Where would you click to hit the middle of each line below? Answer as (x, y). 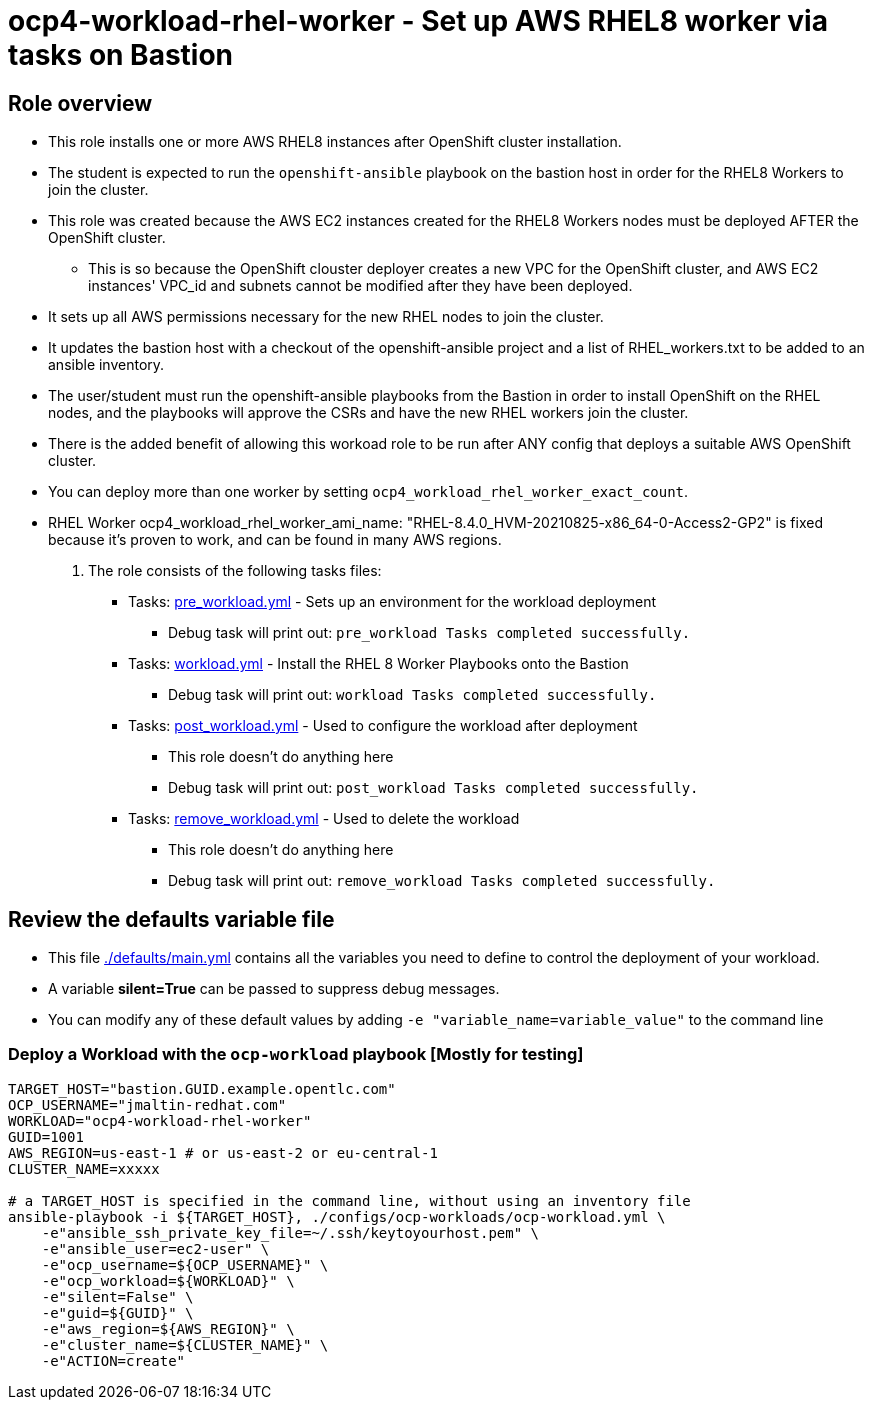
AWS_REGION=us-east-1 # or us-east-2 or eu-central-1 (223, 1152)
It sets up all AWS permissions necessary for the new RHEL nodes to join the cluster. (326, 317)
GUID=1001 (46, 1136)
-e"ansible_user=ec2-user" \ (155, 1248)
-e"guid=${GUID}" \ (117, 1312)
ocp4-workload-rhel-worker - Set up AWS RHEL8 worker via (418, 21)
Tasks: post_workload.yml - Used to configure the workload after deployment (383, 726)
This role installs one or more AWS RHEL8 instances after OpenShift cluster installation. (335, 142)
